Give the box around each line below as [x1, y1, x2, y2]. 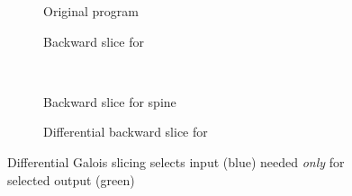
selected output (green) [7, 170, 135, 189]
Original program [43, 2, 139, 20]
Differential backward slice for [43, 122, 208, 141]
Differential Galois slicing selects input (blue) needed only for [7, 152, 345, 171]
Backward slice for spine [43, 92, 176, 111]
